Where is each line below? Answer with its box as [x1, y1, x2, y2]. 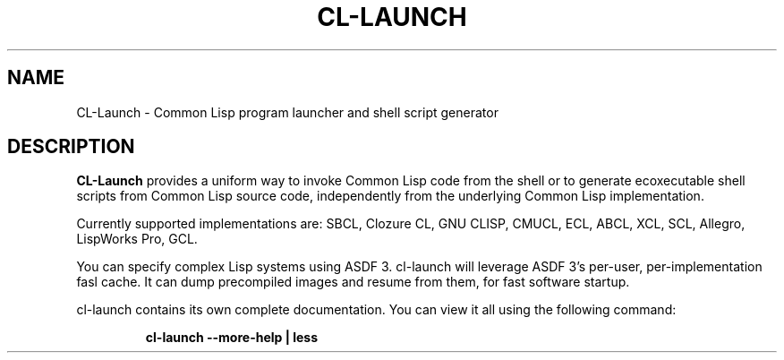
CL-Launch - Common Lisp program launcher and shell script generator [76, 104, 499, 120]
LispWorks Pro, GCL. [76, 231, 198, 247]
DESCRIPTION [7, 135, 135, 159]
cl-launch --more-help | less [145, 330, 319, 346]
